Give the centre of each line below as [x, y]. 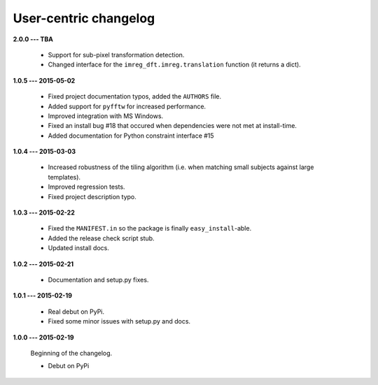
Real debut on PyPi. [76, 312]
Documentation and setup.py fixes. [98, 279]
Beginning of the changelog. [71, 353]
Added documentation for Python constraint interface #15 [131, 136]
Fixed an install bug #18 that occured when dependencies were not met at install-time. [173, 126]
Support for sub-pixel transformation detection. [116, 55]
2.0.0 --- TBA [33, 39]
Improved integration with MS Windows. [106, 116]
